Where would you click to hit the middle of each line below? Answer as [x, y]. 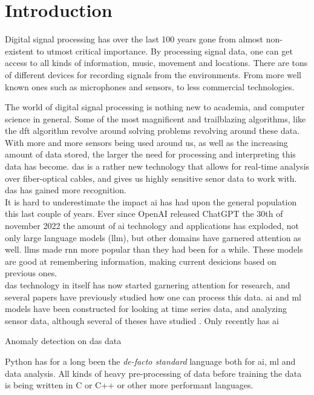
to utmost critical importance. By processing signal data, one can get [165, 51]
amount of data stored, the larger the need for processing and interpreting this [150, 154]
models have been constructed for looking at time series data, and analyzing [146, 309]
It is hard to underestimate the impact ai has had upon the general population [151, 201]
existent [19, 51]
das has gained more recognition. [66, 190]
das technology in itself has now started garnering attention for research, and [148, 285]
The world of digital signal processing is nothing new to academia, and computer [155, 107]
